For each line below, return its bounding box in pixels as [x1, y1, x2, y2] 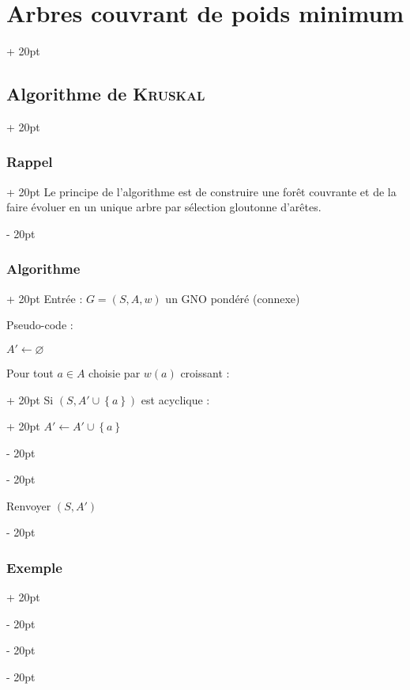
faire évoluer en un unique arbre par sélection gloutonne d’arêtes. [6, 199, 322, 215]
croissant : [180, 364, 230, 381]
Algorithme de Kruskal [6, 82, 205, 106]
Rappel [6, 152, 53, 172]
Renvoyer [6, 497, 51, 514]
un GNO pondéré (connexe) [165, 290, 300, 306]
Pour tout [6, 364, 54, 381]
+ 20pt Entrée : [6, 290, 83, 306]
